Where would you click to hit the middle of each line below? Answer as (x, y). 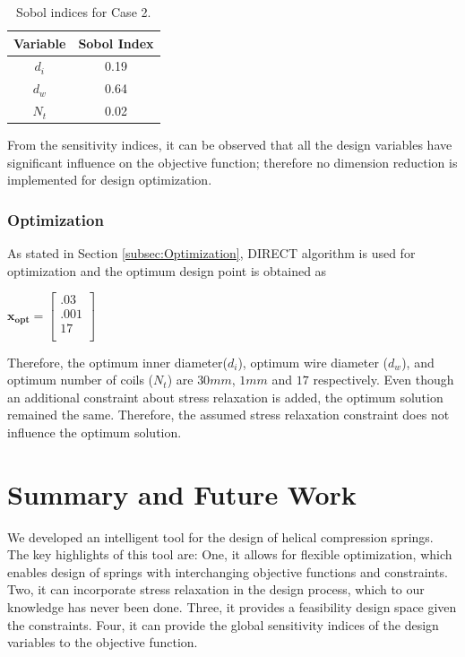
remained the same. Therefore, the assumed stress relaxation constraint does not (228, 415)
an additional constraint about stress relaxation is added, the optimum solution (225, 397)
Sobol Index (116, 43)
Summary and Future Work (182, 493)
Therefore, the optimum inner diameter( (117, 362)
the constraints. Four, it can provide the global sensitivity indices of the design (223, 624)
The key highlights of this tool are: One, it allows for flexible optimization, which (230, 554)
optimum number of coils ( (81, 380)
